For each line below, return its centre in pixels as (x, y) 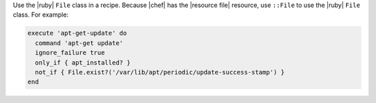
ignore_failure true (70, 53)
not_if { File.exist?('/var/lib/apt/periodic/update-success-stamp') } (160, 72)
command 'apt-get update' (79, 43)
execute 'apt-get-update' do (77, 33)
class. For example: (41, 15)
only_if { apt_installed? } (83, 62)
